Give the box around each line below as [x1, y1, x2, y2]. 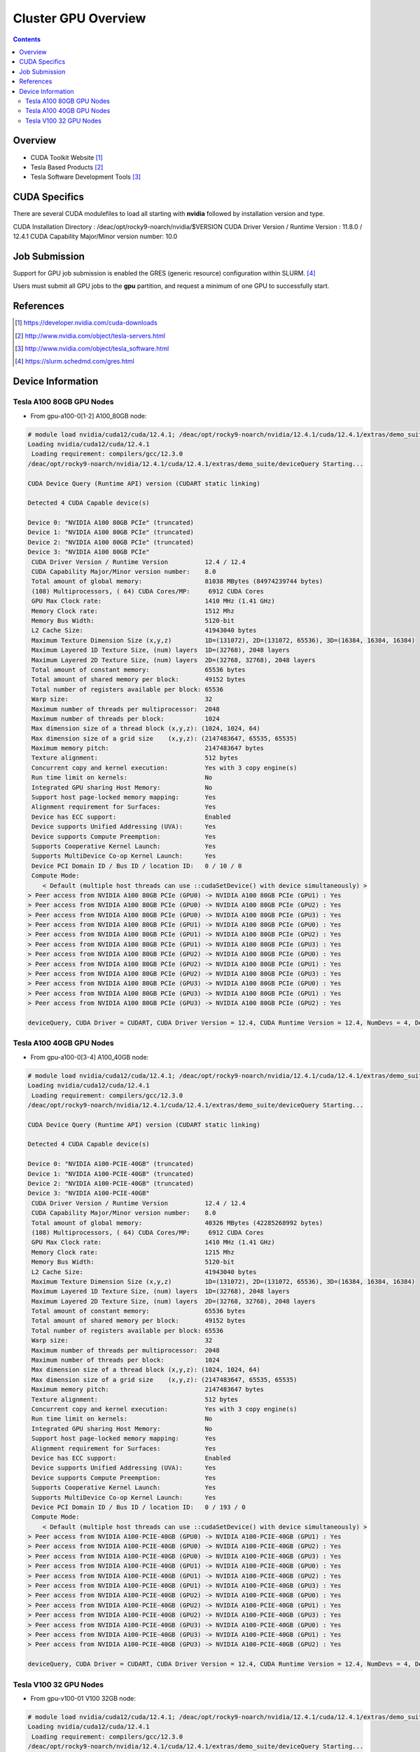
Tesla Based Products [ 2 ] [30, 163, 104, 171]
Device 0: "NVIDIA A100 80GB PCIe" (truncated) [27, 519, 194, 527]
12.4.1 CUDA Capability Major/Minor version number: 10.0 [13, 232, 178, 241]
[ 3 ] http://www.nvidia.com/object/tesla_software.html [15, 344, 169, 353]
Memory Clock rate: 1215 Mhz [31, 1248, 234, 1256]
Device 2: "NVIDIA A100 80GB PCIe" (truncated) [27, 538, 194, 546]
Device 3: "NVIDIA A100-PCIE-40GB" [27, 1189, 150, 1198]
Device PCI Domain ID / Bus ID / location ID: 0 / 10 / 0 [31, 862, 242, 870]
